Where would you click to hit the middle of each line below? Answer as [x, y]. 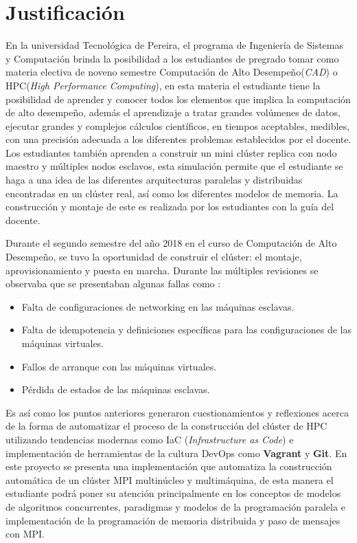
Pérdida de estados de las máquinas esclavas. [116, 389]
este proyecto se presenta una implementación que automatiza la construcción [169, 466]
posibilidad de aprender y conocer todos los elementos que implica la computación [178, 99]
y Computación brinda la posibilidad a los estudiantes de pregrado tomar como [172, 58]
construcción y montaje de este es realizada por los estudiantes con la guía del [170, 207]
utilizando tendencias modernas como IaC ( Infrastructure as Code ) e [150, 439]
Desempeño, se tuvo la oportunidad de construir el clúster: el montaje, [154, 257]
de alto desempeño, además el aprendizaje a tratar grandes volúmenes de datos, [173, 112]
